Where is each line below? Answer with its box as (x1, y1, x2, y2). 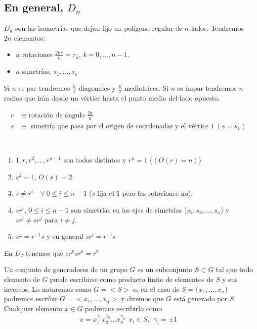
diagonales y (79, 82, 116, 93)
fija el (97, 188, 114, 198)
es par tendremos (18, 82, 70, 93)
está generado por (173, 293, 227, 304)
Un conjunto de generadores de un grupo (4, 264, 128, 274)
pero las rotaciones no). (122, 188, 193, 198)
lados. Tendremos (191, 23, 244, 33)
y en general (46, 231, 84, 241)
